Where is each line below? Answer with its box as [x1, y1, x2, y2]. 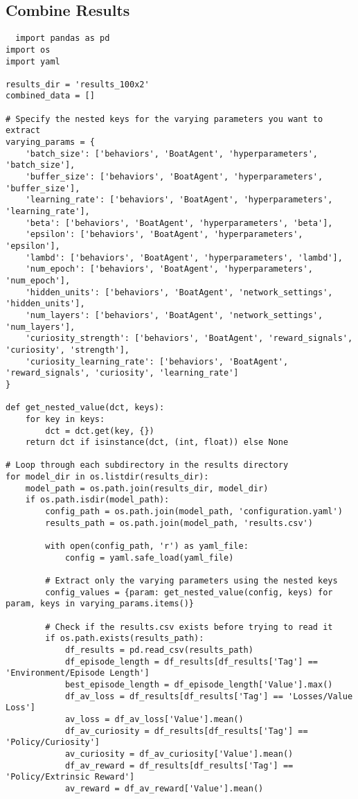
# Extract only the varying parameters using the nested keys [45, 576, 338, 586]
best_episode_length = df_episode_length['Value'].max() [64, 679, 333, 690]
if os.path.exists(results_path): [45, 633, 204, 644]
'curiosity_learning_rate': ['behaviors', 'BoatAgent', [25, 356, 289, 367]
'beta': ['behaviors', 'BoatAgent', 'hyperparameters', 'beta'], [25, 218, 333, 228]
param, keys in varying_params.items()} [6, 599, 195, 609]
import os [6, 44, 51, 55]
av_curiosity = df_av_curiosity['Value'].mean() [64, 748, 294, 759]
